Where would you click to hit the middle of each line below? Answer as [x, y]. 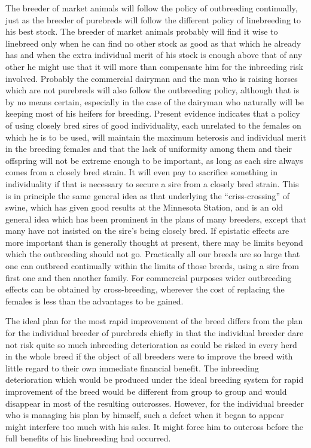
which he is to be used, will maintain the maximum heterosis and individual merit [156, 137]
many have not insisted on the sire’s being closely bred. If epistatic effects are [147, 231]
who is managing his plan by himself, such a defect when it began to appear [145, 415]
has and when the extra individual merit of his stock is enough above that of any [154, 55]
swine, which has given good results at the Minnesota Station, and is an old [144, 207]
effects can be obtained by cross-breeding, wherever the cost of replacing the [145, 289]
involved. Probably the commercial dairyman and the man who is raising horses [152, 78]
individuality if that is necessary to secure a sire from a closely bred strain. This [152, 183]
